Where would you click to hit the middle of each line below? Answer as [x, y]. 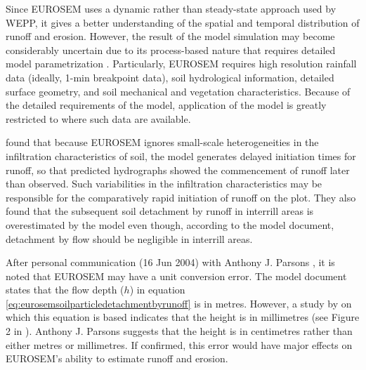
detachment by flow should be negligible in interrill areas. [129, 238]
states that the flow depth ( [65, 290]
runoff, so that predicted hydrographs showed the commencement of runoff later [178, 170]
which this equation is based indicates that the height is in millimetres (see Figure [183, 317]
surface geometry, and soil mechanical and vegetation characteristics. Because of [178, 91]
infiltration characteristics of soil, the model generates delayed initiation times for [181, 156]
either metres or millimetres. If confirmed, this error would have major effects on [179, 344]
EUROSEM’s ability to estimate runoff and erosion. [117, 358]
